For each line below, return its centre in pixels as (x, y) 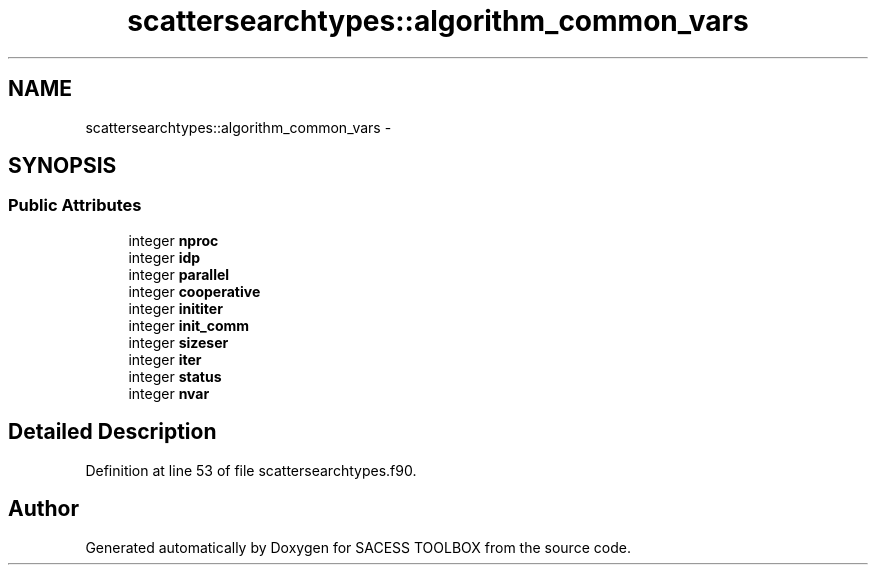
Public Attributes (75, 205)
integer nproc (173, 240)
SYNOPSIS (62, 166)
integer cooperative (194, 291)
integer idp (164, 257)
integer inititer (175, 308)
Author (43, 509)
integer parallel (179, 274)
